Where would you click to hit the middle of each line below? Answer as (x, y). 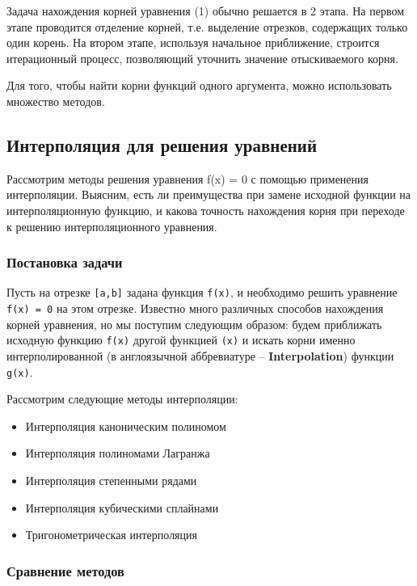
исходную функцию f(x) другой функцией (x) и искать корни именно (181, 340)
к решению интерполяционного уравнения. (112, 226)
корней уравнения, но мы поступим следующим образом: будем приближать (194, 324)
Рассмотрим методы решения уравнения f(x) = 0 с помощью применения (187, 178)
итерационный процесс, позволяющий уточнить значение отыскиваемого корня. (202, 58)
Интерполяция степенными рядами (111, 480)
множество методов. (56, 101)
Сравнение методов (65, 570)
